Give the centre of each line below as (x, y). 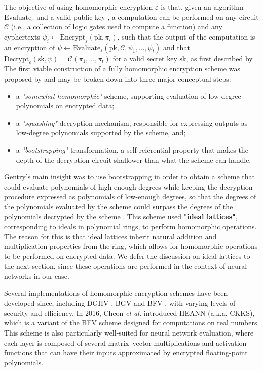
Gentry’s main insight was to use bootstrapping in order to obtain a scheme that (129, 177)
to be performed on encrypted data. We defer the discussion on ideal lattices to (127, 256)
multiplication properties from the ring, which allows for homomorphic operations (131, 246)
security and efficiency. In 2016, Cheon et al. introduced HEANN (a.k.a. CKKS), (129, 312)
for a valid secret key (145, 58)
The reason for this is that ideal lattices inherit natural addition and (110, 236)
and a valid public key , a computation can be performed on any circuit (148, 16)
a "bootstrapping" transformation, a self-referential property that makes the (132, 149)
